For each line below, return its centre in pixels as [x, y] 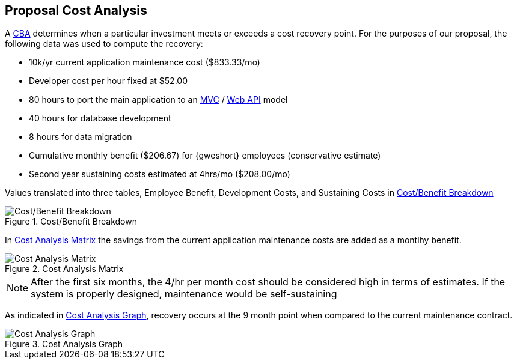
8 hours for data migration [81, 137]
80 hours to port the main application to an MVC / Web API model [158, 100]
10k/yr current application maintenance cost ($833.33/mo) [145, 62]
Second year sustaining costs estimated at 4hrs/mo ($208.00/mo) [160, 174]
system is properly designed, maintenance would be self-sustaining [184, 294]
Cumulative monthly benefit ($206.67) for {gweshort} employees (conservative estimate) [205, 156]
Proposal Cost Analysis [76, 11]
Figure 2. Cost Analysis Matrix [64, 269]
